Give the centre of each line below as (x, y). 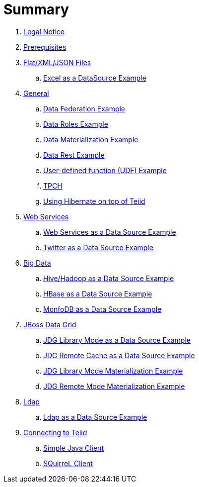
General (36, 93)
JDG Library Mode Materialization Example (113, 371)
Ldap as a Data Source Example (95, 417)
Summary (36, 9)
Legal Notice (44, 31)
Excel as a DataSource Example (95, 78)
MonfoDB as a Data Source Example (102, 309)
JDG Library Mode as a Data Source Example (117, 340)
